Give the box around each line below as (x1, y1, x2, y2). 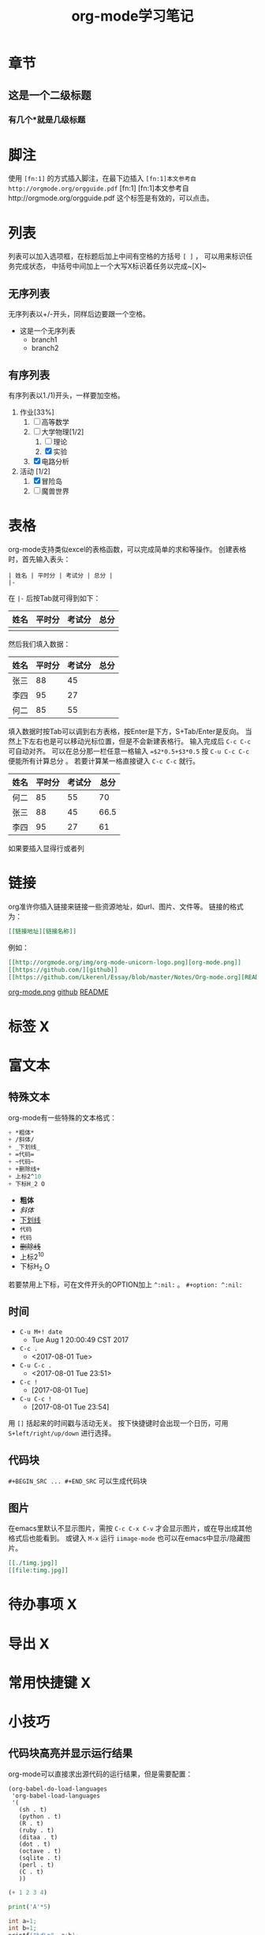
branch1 (31, 335, 58, 344)
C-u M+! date (19, 1328, 63, 1336)
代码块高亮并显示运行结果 (8, 1746, 132, 1761)
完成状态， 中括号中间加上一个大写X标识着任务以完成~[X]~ (14, 261, 207, 271)
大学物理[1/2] (41, 427, 84, 437)
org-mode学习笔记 (71, 7, 194, 25)
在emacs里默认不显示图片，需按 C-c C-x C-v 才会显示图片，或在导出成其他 (8, 1524, 252, 1533)
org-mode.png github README (8, 988, 109, 997)
